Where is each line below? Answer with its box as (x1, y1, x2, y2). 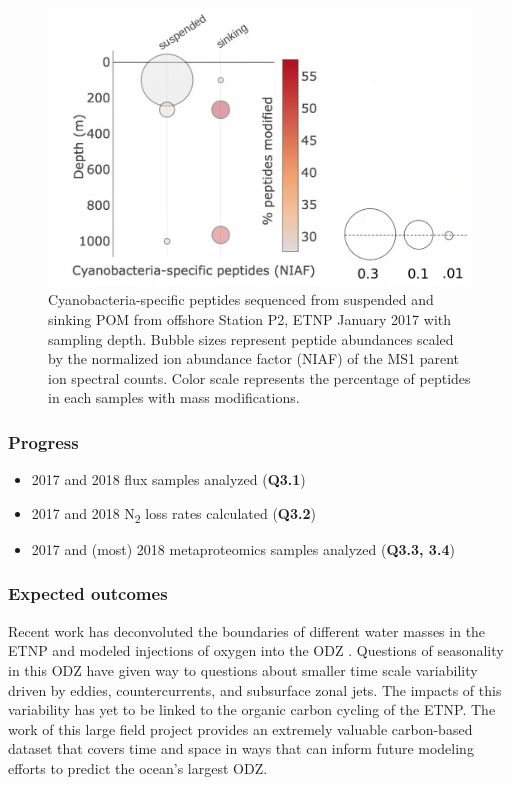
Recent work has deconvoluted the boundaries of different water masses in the (8, 620, 486, 641)
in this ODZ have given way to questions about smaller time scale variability (8, 659, 478, 680)
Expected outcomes (8, 581, 168, 606)
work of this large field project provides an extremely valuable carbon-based (8, 718, 473, 739)
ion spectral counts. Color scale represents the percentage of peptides (48, 367, 471, 388)
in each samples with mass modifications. (48, 387, 300, 408)
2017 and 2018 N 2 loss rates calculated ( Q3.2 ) (31, 502, 316, 526)
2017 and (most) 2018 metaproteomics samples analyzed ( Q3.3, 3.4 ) (31, 538, 455, 559)
